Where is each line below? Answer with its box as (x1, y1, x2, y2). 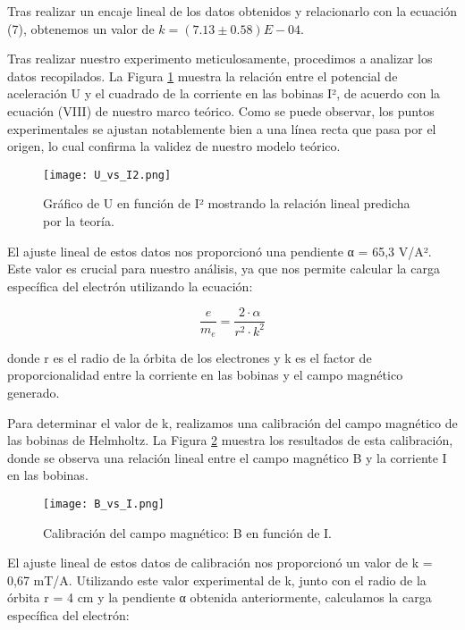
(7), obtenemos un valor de (7, 19, 155, 38)
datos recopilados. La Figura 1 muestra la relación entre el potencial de (7, 66, 398, 85)
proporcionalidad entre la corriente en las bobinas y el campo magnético (7, 365, 403, 384)
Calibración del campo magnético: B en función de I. (43, 523, 333, 542)
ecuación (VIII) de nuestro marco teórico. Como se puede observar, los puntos (7, 101, 435, 120)
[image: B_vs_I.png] (43, 498, 165, 511)
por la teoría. (43, 212, 114, 230)
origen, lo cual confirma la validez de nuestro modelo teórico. (7, 137, 341, 155)
